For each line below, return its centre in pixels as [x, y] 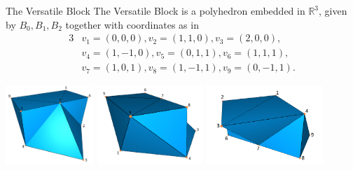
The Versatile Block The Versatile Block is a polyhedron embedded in [155, 10]
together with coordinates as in [132, 24]
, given [333, 10]
